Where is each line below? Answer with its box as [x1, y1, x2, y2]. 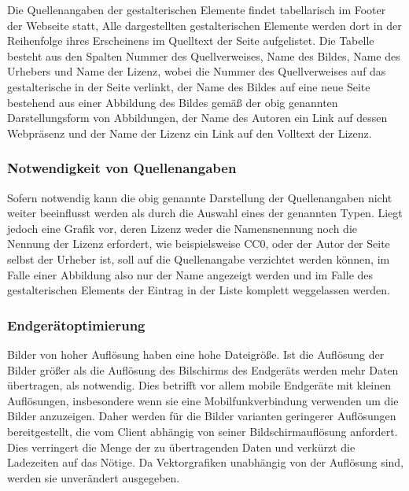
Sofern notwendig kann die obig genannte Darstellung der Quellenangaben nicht [7, 189, 392, 205]
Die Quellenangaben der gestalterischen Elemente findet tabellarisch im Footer [7, 2, 386, 17]
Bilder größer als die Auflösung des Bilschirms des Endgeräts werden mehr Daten [7, 361, 399, 378]
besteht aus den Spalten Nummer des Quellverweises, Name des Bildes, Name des [7, 47, 400, 64]
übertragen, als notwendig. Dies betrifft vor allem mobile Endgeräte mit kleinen [7, 377, 392, 393]
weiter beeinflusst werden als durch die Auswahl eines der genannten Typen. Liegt [7, 205, 403, 221]
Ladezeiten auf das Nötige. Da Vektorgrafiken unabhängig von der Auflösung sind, [7, 454, 404, 471]
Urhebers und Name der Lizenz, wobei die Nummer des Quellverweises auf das [7, 63, 386, 79]
